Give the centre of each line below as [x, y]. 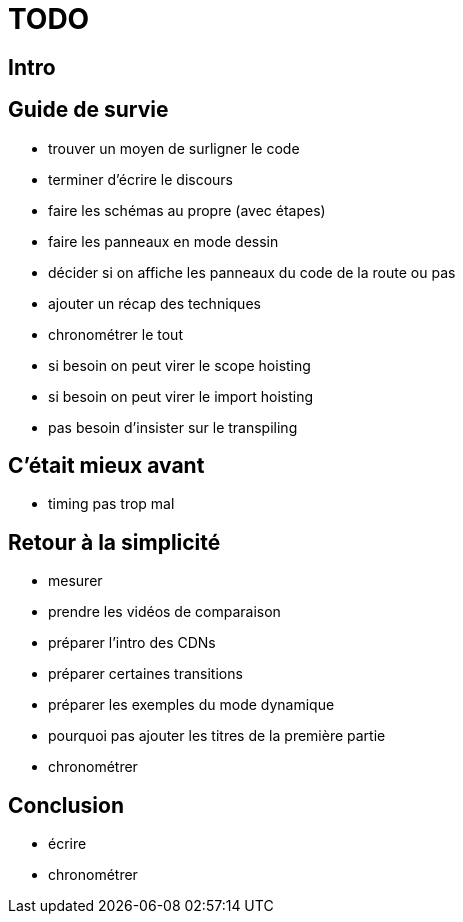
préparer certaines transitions [145, 674]
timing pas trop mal [111, 504]
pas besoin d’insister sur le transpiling [173, 427]
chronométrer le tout [115, 334]
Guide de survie [88, 110]
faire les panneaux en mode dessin [163, 241]
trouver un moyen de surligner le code [174, 148]
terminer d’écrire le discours [141, 179]
